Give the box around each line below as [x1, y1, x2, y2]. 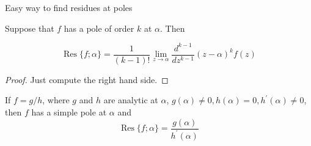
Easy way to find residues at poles [5, 1, 133, 13]
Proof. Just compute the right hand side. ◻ [5, 73, 169, 86]
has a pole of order [64, 21, 134, 34]
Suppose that [5, 21, 54, 34]
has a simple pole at [31, 105, 107, 118]
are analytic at [103, 93, 158, 106]
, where [42, 93, 70, 106]
